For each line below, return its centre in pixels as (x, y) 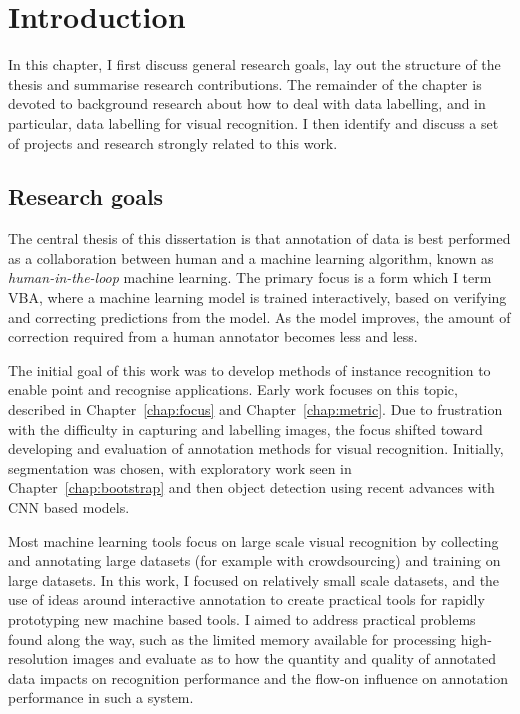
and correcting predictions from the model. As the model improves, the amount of (259, 316)
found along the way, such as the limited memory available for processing (232, 638)
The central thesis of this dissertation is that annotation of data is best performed (259, 238)
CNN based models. (69, 507)
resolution (38, 658)
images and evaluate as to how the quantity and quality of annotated (284, 658)
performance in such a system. (101, 697)
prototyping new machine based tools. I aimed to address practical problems (242, 618)
